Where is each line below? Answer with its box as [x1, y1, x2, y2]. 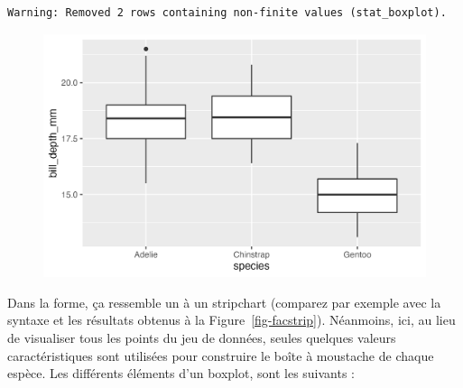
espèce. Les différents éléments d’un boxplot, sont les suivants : [7, 364, 356, 383]
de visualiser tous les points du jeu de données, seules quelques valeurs [7, 328, 396, 346]
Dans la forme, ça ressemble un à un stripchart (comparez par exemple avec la [7, 292, 441, 311]
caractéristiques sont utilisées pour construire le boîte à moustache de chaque [7, 346, 434, 365]
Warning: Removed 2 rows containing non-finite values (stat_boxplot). [7, 6, 447, 19]
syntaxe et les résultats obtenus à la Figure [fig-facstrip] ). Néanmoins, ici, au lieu [7, 310, 456, 329]
